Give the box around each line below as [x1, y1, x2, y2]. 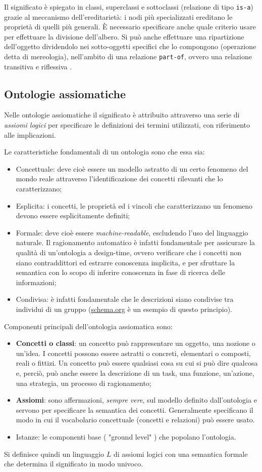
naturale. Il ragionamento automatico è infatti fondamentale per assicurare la [16, 237, 255, 248]
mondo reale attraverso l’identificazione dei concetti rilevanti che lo [16, 173, 223, 184]
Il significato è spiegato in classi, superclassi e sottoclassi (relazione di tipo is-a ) [4, 2, 253, 12]
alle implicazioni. [4, 129, 56, 140]
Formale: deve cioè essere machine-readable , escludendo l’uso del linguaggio [16, 227, 248, 238]
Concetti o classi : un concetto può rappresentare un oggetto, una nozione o [16, 338, 255, 348]
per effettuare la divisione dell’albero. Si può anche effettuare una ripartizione [4, 31, 244, 42]
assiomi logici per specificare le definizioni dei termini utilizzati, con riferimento [4, 120, 250, 130]
